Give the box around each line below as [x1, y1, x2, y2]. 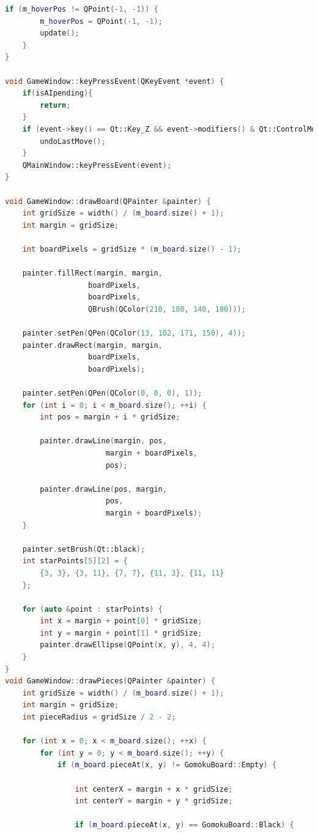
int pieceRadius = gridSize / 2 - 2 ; [22, 713, 176, 722]
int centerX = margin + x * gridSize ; [75, 784, 233, 794]
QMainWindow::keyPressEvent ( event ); [22, 160, 172, 170]
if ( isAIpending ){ [22, 89, 93, 98]
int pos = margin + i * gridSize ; [40, 413, 180, 422]
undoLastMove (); [40, 137, 106, 146]
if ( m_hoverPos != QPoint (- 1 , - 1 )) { [5, 5, 158, 13]
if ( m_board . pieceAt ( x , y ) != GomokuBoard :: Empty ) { [57, 761, 277, 770]
